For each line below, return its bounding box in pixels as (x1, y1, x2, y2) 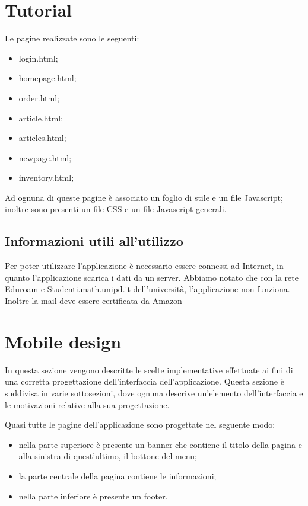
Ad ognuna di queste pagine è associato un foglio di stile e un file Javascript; (5, 191, 283, 203)
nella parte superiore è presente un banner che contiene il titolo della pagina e (18, 438, 302, 450)
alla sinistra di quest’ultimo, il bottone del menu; (18, 450, 197, 462)
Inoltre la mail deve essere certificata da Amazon (5, 294, 182, 307)
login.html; (18, 52, 58, 64)
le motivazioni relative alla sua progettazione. (5, 398, 170, 411)
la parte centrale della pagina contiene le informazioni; (18, 469, 217, 482)
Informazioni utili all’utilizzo (5, 232, 183, 250)
